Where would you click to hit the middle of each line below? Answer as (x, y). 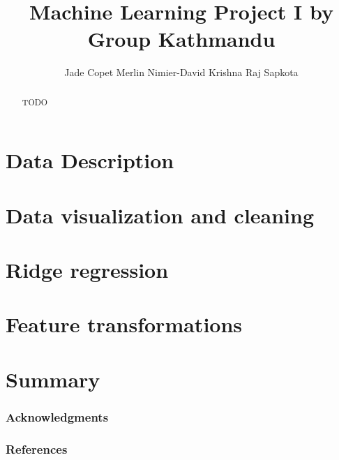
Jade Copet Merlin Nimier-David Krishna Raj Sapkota (181, 72)
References (37, 448)
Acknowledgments (57, 416)
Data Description (90, 160)
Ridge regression (87, 270)
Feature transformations (124, 324)
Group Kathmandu (181, 39)
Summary (53, 379)
